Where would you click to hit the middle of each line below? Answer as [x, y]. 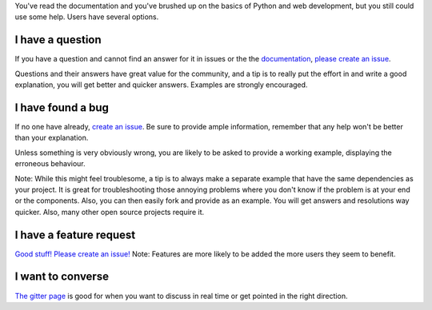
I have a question [58, 40]
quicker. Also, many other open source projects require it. [110, 212]
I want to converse [62, 277]
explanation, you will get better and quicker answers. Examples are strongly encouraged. [161, 85]
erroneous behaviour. [50, 164]
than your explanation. [52, 138]
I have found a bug [62, 107]
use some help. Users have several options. [87, 17]
